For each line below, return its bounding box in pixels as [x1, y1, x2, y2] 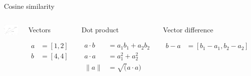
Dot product [82, 24, 119, 34]
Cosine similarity [4, 1, 55, 11]
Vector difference [163, 24, 214, 34]
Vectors [28, 24, 51, 34]
